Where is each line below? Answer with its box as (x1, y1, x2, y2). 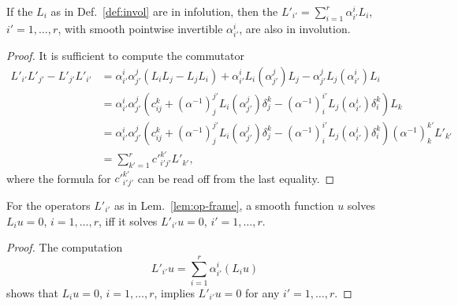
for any (245, 284, 280, 300)
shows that (6, 284, 58, 300)
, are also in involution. (239, 20, 351, 36)
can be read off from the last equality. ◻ (137, 170, 335, 186)
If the (6, 3, 33, 19)
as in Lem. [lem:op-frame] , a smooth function (114, 196, 334, 213)
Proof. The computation (6, 239, 123, 256)
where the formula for (6, 170, 111, 186)
